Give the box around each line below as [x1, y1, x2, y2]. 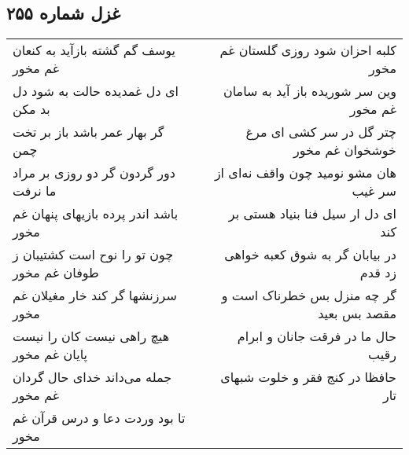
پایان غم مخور [13, 345, 87, 364]
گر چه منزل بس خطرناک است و [221, 286, 396, 305]
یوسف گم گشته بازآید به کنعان [13, 41, 176, 60]
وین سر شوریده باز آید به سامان [223, 82, 396, 101]
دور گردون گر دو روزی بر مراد [13, 163, 175, 182]
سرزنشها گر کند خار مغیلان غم [13, 286, 177, 305]
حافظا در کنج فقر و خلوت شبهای [220, 368, 396, 387]
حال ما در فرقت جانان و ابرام [237, 327, 396, 346]
